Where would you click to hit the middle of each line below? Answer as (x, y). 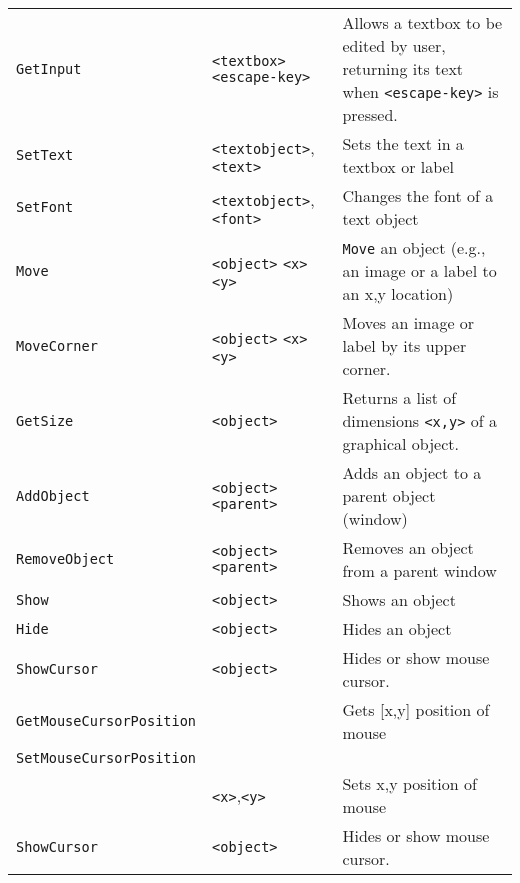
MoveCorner (57, 345)
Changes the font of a (418, 195)
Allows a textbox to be (422, 22)
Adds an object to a (412, 472)
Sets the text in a (403, 143)
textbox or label (398, 166)
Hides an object (397, 628)
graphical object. (400, 443)
